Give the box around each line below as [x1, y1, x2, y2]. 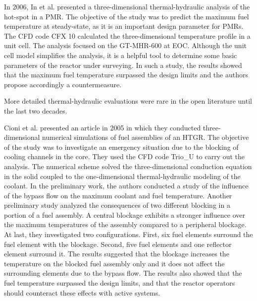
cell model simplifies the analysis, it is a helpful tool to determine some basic [4, 50, 237, 60]
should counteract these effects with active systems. [4, 287, 160, 298]
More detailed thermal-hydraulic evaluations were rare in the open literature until [4, 96, 252, 106]
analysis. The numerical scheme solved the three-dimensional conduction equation [4, 161, 252, 171]
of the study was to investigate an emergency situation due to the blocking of [4, 141, 239, 152]
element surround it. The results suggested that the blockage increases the [4, 248, 229, 259]
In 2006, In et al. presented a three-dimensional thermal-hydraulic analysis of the [4, 1, 250, 11]
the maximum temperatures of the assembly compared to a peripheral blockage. [4, 219, 247, 230]
